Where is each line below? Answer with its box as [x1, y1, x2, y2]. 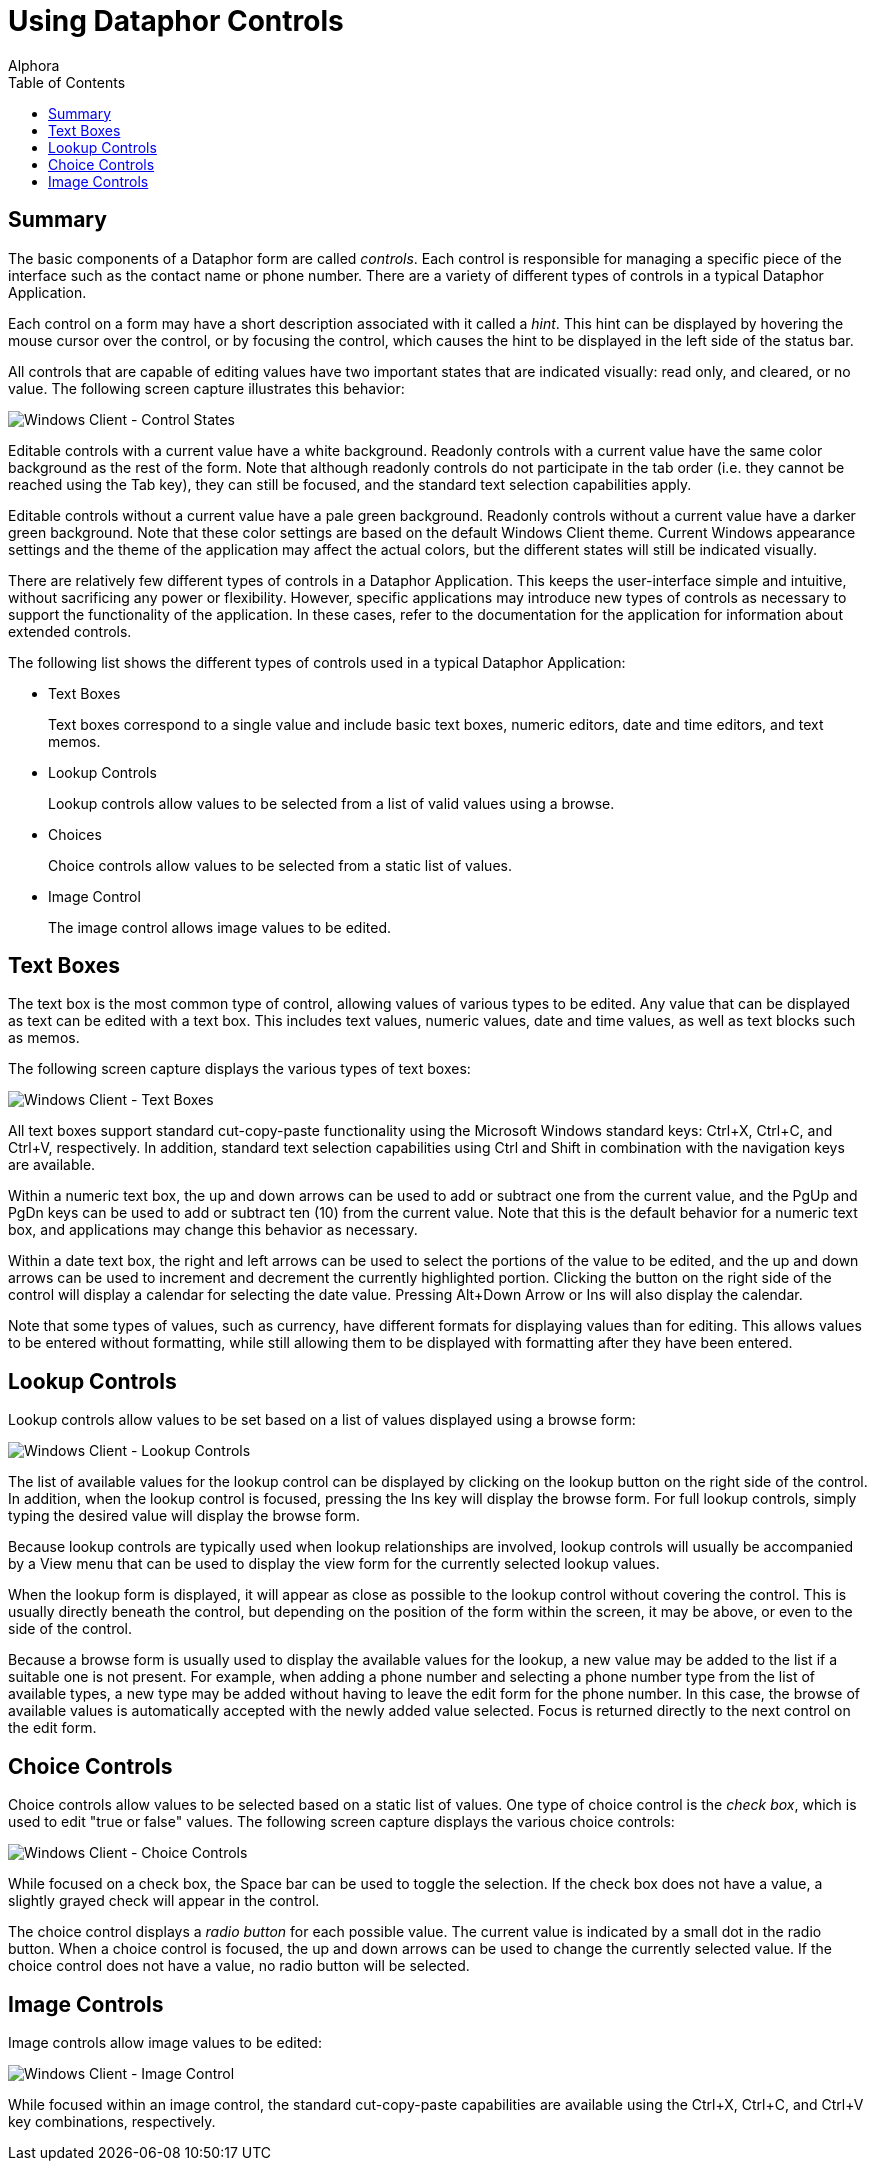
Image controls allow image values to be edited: [8, 2033, 322, 2051]
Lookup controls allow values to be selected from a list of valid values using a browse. [48, 794, 615, 812]
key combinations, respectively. [8, 2112, 216, 2130]
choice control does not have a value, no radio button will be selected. [8, 1957, 470, 1975]
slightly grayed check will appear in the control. [8, 1892, 320, 1910]
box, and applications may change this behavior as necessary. [8, 1221, 418, 1239]
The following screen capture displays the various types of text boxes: [8, 1060, 471, 1078]
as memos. [8, 1029, 80, 1047]
